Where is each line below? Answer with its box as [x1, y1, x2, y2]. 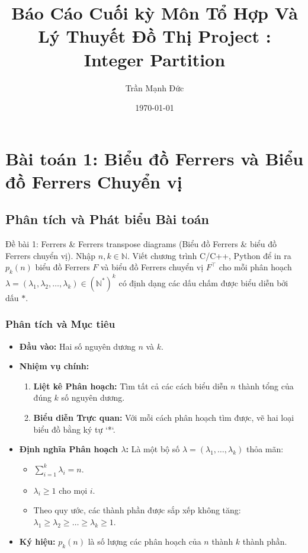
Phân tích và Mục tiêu [5, 317, 115, 331]
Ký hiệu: [19, 535, 56, 548]
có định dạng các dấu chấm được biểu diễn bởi [118, 276, 288, 289]
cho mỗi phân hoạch [219, 261, 292, 273]
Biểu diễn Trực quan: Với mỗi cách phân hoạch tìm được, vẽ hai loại [33, 411, 294, 423]
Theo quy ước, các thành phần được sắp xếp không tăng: [33, 504, 241, 516]
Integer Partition [84, 47, 226, 71]
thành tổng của [238, 379, 294, 392]
